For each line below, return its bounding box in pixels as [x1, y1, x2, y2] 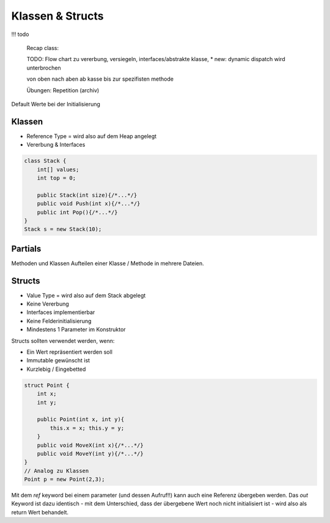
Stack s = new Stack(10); [24, 226, 102, 233]
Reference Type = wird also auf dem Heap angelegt [26, 132, 157, 140]
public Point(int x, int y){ [37, 416, 125, 423]
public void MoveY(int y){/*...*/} [37, 450, 144, 457]
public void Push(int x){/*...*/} [37, 200, 141, 207]
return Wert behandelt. [11, 508, 69, 516]
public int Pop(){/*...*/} [37, 208, 119, 216]
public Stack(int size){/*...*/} [37, 191, 137, 199]
